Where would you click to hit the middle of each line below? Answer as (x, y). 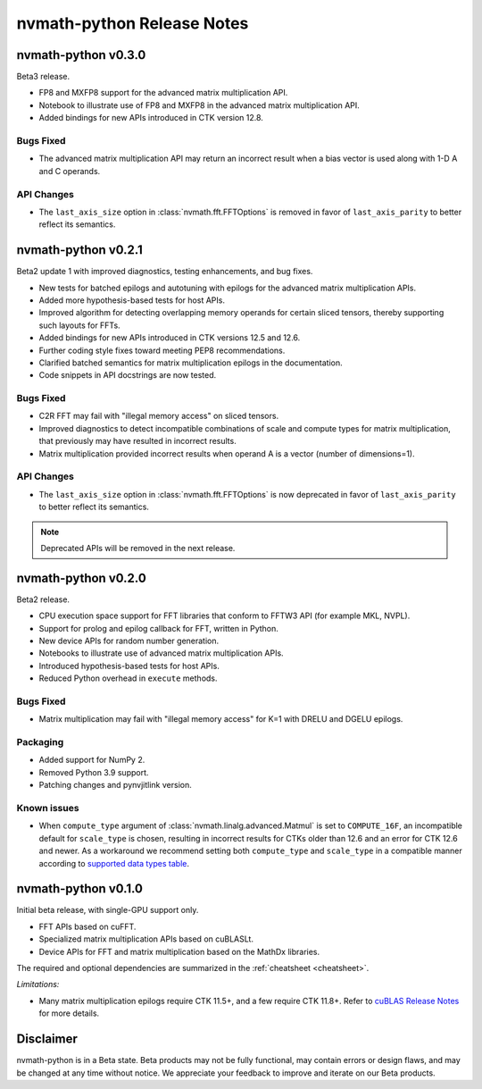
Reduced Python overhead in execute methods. (128, 678)
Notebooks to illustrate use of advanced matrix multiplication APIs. (162, 653)
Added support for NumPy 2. (92, 760)
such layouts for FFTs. (79, 325)
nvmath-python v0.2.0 (81, 578)
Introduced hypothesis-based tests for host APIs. (129, 666)
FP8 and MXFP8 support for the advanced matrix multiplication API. (163, 93)
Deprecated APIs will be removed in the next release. (138, 548)
